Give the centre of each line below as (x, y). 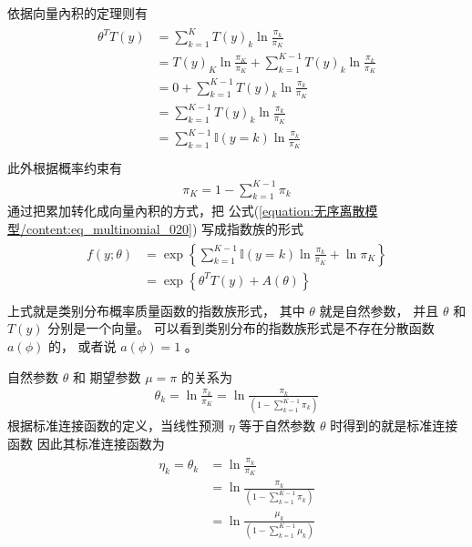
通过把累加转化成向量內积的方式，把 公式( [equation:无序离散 (186, 211)
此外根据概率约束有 (65, 168)
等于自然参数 (277, 425)
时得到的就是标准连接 (394, 425)
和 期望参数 (107, 376)
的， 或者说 (82, 345)
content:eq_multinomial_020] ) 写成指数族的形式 (165, 228)
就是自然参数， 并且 (379, 310)
